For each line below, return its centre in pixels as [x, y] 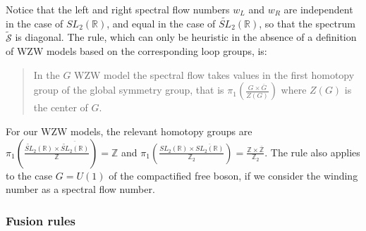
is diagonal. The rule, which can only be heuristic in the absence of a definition [186, 37]
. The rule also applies [312, 152]
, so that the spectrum [307, 23]
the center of [61, 107]
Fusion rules [41, 220]
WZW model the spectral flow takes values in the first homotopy [214, 74]
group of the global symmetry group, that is [129, 90]
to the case [29, 175]
